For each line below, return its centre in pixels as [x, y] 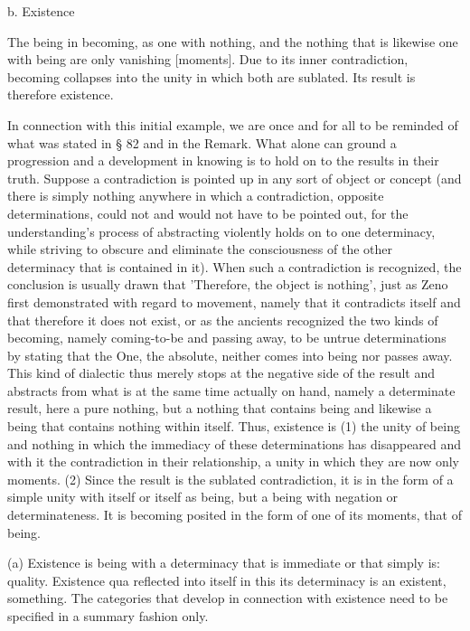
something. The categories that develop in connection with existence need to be [228, 598]
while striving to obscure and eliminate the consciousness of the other [200, 249]
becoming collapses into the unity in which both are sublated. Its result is [211, 76]
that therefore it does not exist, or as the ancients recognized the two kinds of [223, 320]
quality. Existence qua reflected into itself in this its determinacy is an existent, [227, 580]
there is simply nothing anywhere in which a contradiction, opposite [196, 196]
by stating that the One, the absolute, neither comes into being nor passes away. [230, 355]
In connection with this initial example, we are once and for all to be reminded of [233, 124]
